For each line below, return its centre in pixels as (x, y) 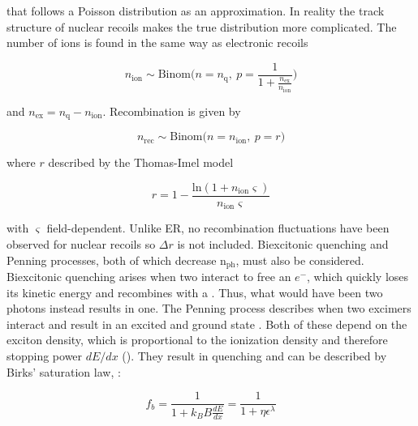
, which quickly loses (358, 277)
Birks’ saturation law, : (64, 371)
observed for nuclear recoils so (81, 244)
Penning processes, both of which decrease (112, 260)
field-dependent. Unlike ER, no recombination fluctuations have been (218, 228)
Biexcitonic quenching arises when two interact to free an (149, 277)
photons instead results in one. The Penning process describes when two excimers (209, 308)
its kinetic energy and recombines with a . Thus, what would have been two (195, 292)
